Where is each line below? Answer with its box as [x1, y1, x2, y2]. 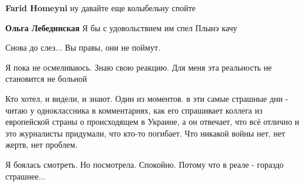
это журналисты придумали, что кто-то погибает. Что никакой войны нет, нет [5, 127, 285, 139]
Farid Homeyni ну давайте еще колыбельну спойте [5, 2, 196, 14]
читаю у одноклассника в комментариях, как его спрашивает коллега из [5, 104, 263, 116]
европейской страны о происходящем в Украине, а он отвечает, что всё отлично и [5, 115, 299, 128]
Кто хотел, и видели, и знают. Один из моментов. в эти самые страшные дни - [5, 92, 289, 104]
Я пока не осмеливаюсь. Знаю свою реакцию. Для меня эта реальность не [5, 61, 272, 73]
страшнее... [5, 170, 46, 182]
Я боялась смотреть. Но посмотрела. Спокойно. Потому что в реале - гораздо [5, 158, 284, 170]
